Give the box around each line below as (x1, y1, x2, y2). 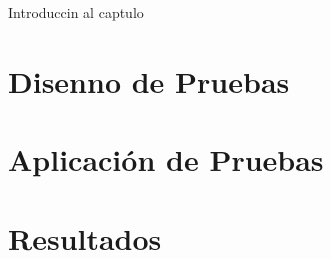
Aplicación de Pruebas (8, 139, 324, 180)
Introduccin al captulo (8, 2, 144, 22)
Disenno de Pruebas (8, 60, 290, 101)
